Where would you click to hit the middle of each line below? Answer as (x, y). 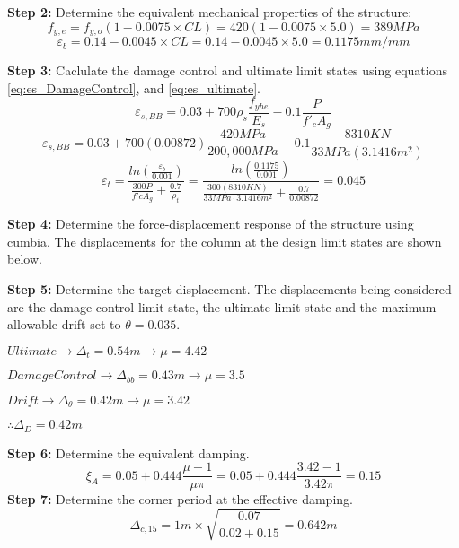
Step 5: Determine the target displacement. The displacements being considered (229, 289)
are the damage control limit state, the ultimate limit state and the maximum (222, 306)
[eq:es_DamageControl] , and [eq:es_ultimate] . (134, 87)
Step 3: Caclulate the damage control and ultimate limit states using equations (227, 70)
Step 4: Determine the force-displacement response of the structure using (211, 224)
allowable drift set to (64, 324)
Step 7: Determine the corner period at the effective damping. (180, 499)
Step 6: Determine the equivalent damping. (128, 452)
